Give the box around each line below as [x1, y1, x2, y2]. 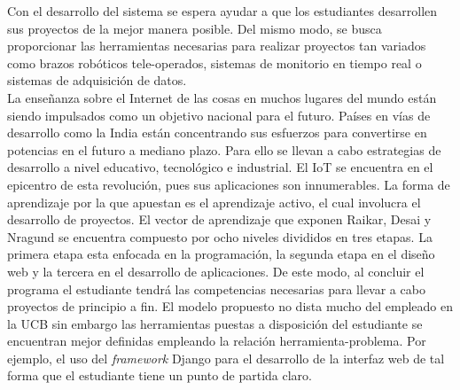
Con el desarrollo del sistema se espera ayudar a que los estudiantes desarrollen [7, 2, 438, 19]
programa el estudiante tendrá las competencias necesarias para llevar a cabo [7, 279, 425, 298]
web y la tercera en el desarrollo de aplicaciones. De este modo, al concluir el [7, 261, 425, 280]
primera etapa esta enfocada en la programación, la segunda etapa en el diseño [7, 245, 435, 263]
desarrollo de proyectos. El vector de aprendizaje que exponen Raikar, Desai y [7, 210, 432, 229]
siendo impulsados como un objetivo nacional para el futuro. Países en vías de [7, 105, 431, 124]
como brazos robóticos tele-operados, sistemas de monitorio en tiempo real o [7, 53, 422, 72]
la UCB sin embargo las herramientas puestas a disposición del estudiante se [7, 314, 423, 332]
